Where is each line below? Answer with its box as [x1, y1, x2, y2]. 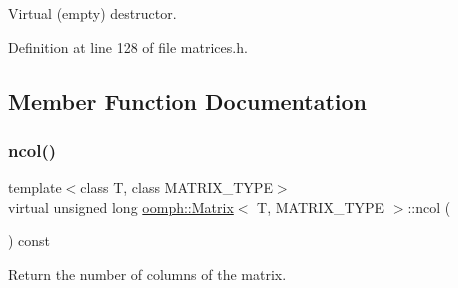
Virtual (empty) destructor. [8, 3, 177, 23]
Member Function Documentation [8, 85, 368, 116]
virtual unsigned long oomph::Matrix [8, 196, 234, 217]
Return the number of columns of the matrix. [8, 263, 287, 284]
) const [8, 230, 51, 251]
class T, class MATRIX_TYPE [80, 177, 273, 198]
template [8, 177, 62, 198]
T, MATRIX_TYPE [257, 196, 385, 217]
